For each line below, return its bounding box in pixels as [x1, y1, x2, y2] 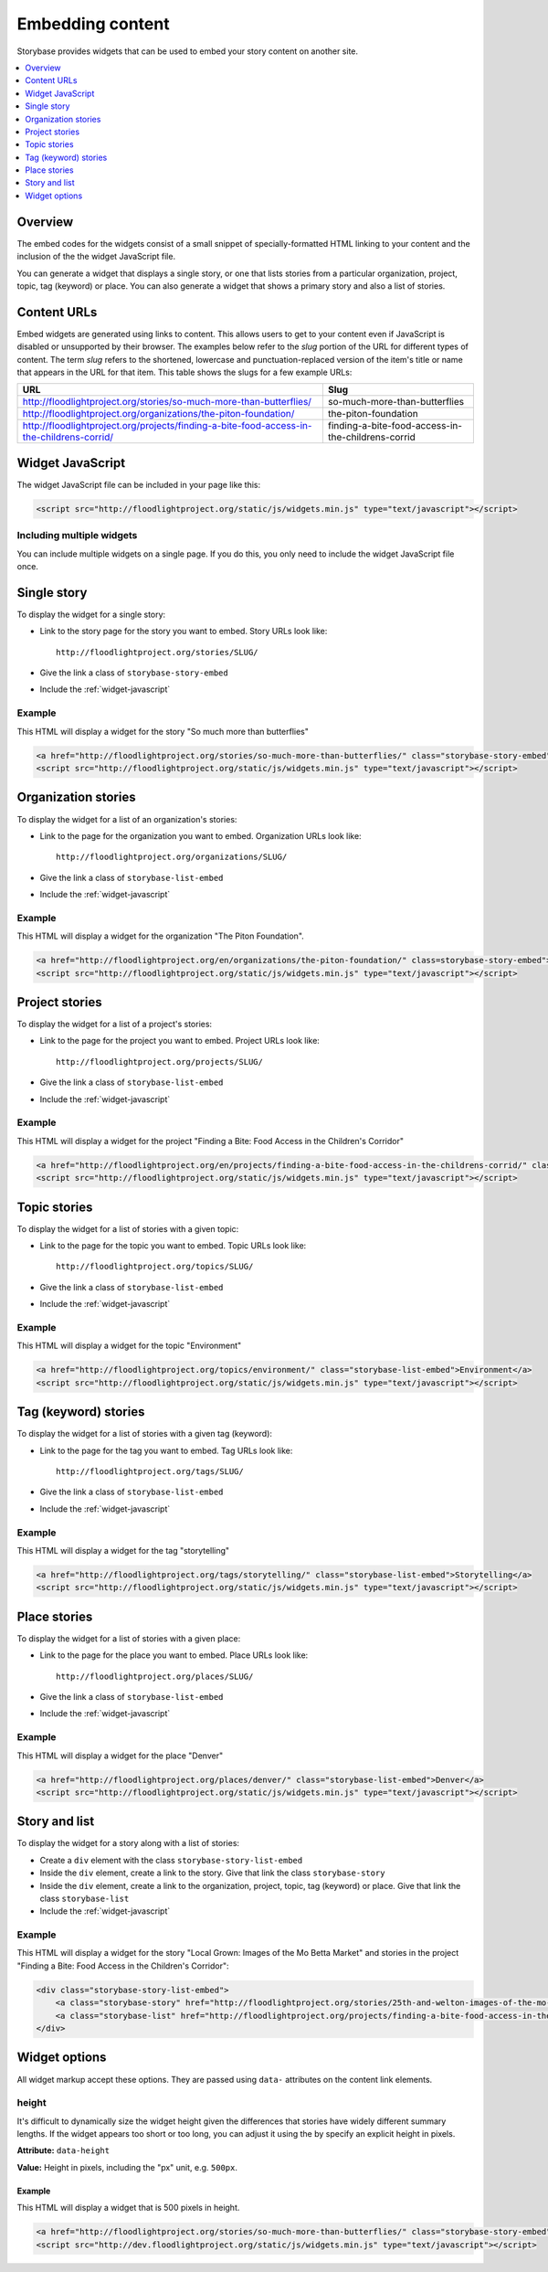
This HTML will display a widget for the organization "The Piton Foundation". [16, 930, 305, 941]
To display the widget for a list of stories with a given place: [16, 1632, 241, 1644]
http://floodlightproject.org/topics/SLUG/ [56, 1261, 254, 1272]
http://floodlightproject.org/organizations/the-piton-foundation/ [22, 408, 295, 420]
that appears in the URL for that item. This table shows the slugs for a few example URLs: [16, 366, 353, 377]
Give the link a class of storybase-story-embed [39, 667, 228, 678]
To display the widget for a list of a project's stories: [16, 1019, 213, 1030]
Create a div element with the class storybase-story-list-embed [39, 1854, 303, 1865]
